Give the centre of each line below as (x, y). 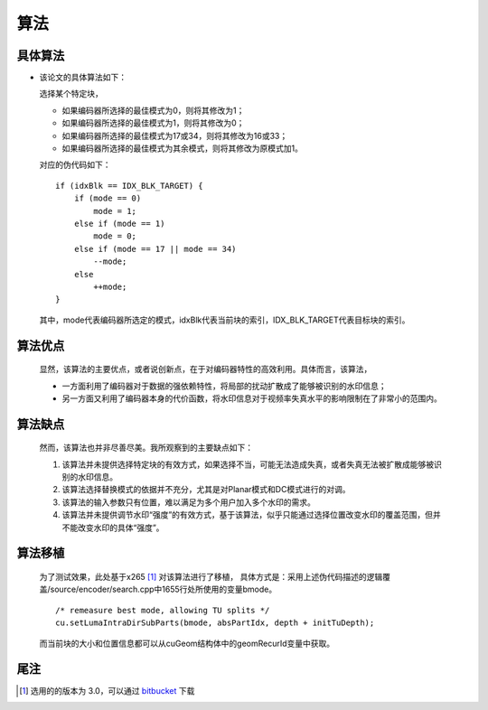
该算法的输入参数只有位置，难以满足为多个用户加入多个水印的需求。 (188, 502)
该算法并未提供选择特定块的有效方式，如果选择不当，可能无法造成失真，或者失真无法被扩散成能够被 (248, 464)
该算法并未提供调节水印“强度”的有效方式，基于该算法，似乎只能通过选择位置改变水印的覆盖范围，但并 (252, 515)
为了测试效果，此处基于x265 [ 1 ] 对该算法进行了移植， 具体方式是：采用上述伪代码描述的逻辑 (211, 577)
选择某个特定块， (71, 94)
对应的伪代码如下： (75, 165)
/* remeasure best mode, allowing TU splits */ (163, 610)
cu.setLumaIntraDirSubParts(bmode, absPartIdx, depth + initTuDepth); (215, 623)
